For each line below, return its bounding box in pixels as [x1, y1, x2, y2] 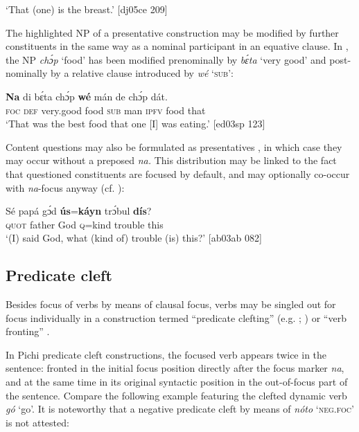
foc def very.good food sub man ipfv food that [6, 102, 206, 117]
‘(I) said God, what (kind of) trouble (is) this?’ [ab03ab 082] [6, 231, 262, 245]
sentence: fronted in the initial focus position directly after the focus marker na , [6, 361, 344, 375]
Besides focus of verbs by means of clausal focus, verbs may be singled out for [6, 297, 336, 312]
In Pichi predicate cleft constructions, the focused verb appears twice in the [6, 347, 327, 361]
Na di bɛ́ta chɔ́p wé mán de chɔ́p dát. [6, 89, 168, 103]
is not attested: [6, 415, 69, 429]
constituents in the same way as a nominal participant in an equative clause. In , [6, 39, 349, 53]
